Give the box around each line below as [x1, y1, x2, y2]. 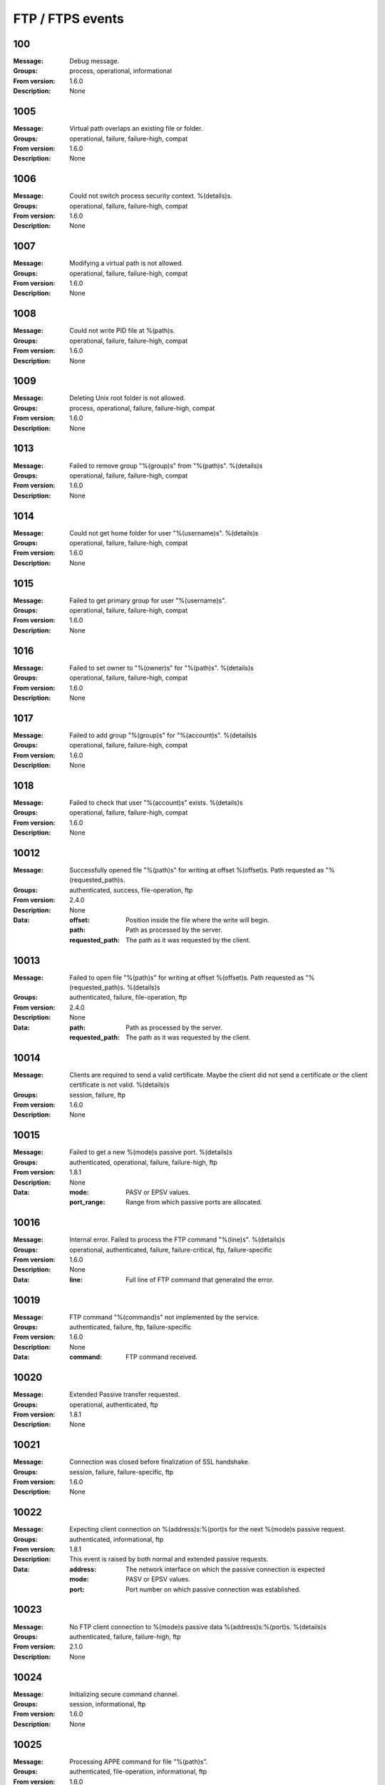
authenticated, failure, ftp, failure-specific [69, 1323, 192, 1332]
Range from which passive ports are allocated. [125, 1198, 262, 1207]
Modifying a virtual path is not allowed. [69, 259, 183, 268]
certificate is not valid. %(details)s [69, 1080, 170, 1089]
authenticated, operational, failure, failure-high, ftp [69, 1157, 217, 1167]
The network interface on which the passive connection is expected [125, 1564, 326, 1574]
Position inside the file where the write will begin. [125, 915, 270, 924]
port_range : [69, 1198, 106, 1207]
